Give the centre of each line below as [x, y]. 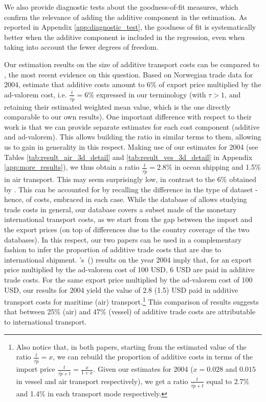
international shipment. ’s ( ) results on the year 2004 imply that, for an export [128, 259]
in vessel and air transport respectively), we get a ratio [102, 381]
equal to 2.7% [228, 381]
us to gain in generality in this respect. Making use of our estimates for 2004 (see [131, 147]
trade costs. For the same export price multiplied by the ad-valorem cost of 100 [128, 279]
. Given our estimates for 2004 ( [143, 369]
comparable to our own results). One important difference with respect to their [128, 117]
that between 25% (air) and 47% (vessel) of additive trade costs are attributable [130, 311]
